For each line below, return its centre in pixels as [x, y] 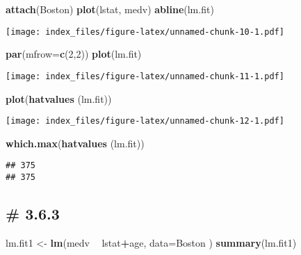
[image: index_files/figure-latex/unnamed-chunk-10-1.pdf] [145, 32]
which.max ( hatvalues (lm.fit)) [75, 143]
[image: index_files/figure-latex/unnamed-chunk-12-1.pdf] [145, 121]
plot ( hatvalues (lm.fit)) [59, 98]
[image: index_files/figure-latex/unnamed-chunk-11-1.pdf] [145, 76]
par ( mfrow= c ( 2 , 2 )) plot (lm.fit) [74, 54]
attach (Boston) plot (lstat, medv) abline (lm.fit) [110, 9]
